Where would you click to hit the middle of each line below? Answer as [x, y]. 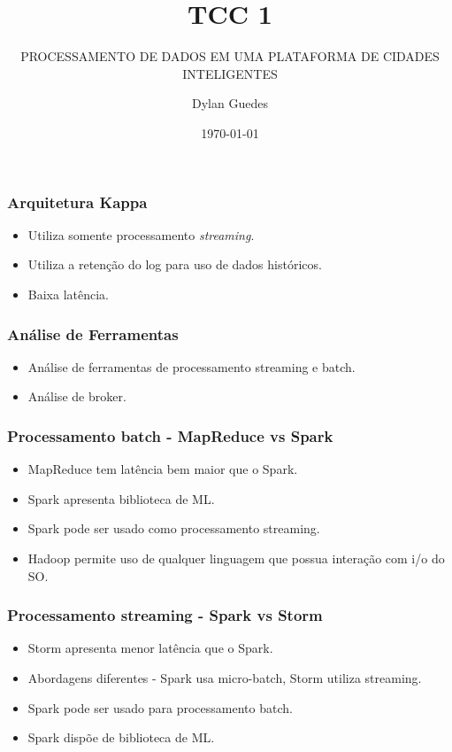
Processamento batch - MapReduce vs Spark [170, 435]
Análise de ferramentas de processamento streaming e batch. [192, 366]
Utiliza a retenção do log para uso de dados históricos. [175, 264]
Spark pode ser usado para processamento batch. [160, 707]
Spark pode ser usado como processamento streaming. [174, 528]
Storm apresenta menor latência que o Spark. [150, 648]
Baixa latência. [68, 294]
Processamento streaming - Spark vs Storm [165, 615]
